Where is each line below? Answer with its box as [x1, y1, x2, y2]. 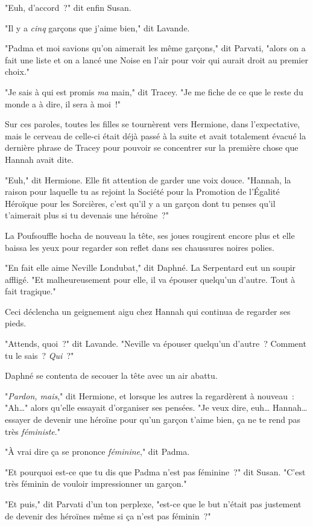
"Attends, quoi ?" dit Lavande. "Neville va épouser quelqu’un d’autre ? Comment [5, 337, 306, 350]
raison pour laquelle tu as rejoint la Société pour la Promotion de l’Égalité [5, 185, 280, 198]
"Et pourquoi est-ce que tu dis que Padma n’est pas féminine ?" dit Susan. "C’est [5, 465, 306, 478]
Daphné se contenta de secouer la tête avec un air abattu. [5, 369, 218, 382]
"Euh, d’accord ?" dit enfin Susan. [5, 1, 131, 13]
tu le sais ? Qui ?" [5, 349, 74, 361]
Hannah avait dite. [5, 153, 74, 165]
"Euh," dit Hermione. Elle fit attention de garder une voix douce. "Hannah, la [5, 173, 291, 186]
